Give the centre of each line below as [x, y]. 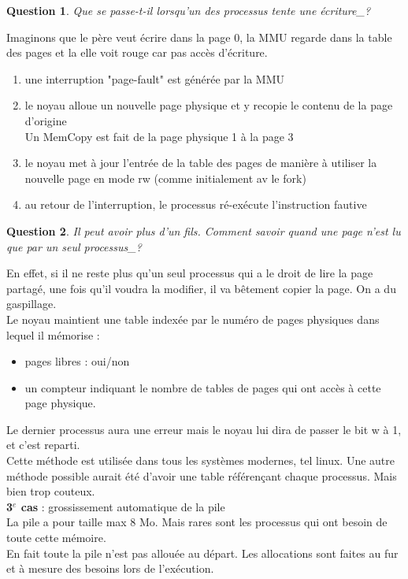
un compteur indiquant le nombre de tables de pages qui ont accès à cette [203, 387]
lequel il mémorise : [53, 334]
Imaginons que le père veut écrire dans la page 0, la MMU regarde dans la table [199, 37]
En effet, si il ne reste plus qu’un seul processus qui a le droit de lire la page [190, 273]
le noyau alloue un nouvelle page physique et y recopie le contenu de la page [209, 105]
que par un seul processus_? [74, 246]
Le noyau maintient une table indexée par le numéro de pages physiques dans [193, 319]
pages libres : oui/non [77, 361]
